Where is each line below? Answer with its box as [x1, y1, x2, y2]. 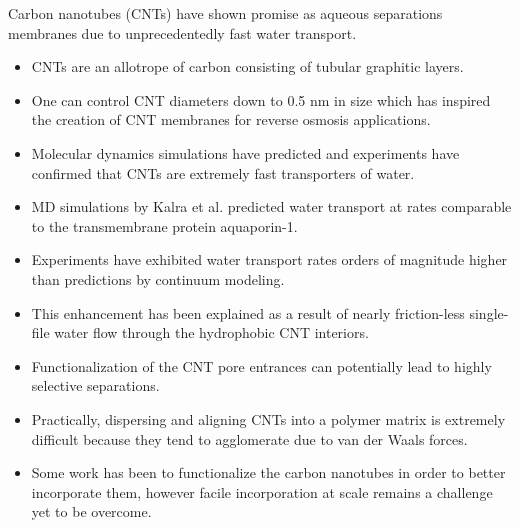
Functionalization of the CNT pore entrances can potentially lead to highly [31, 355, 492, 376]
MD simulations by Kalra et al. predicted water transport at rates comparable [31, 196, 512, 217]
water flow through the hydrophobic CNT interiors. [54, 322, 369, 343]
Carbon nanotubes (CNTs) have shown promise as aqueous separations [8, 3, 443, 23]
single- [469, 302, 509, 323]
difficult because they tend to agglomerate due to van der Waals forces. [31, 428, 468, 449]
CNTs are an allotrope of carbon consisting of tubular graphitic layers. [31, 56, 464, 77]
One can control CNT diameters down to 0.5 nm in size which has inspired [31, 89, 491, 110]
